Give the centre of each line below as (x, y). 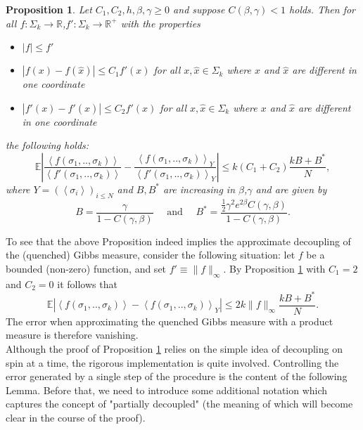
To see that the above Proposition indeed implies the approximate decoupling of (178, 241)
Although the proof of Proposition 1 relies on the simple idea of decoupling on (174, 349)
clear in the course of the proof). (76, 417)
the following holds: (47, 145)
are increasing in (199, 189)
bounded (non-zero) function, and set (86, 268)
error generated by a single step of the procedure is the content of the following (177, 376)
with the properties (160, 23)
